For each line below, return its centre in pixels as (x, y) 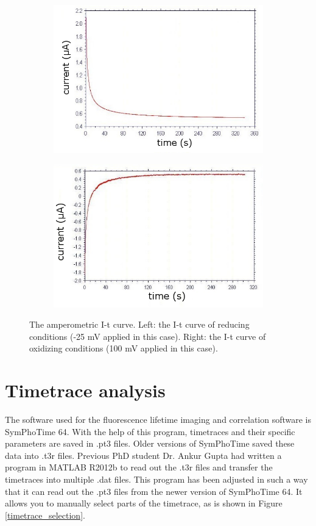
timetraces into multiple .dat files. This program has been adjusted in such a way (156, 479)
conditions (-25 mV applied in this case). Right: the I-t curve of (148, 336)
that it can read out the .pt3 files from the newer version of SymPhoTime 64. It (154, 491)
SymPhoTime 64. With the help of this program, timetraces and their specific (150, 431)
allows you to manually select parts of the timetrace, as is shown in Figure (144, 503)
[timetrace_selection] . (45, 515)
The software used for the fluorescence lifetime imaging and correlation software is (158, 420)
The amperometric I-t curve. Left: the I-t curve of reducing (139, 324)
